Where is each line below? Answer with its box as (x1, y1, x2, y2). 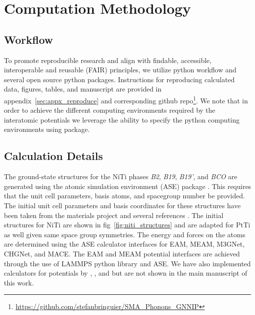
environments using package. (4, 124, 90, 134)
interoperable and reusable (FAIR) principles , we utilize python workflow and (4, 64, 237, 75)
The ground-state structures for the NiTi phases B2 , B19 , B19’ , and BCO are (4, 171, 237, 182)
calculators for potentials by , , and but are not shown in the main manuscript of (4, 268, 247, 278)
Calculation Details (4, 148, 103, 163)
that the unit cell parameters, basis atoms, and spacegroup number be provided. (4, 190, 245, 201)
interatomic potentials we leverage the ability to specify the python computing (4, 114, 240, 125)
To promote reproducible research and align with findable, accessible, (4, 55, 212, 65)
